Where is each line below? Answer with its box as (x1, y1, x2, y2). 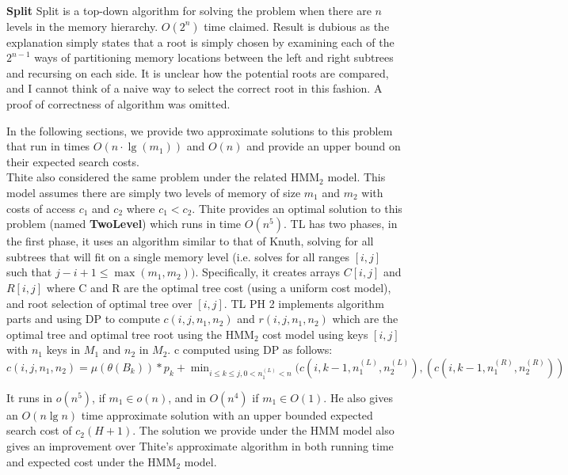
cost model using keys (262, 325, 368, 342)
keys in (46, 341, 81, 358)
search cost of (6, 422, 72, 439)
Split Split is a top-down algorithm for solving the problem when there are (6, 2, 372, 18)
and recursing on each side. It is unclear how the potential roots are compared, (6, 64, 389, 81)
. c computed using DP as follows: (167, 341, 333, 358)
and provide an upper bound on (246, 138, 401, 154)
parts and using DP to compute (6, 310, 160, 327)
